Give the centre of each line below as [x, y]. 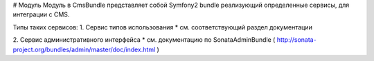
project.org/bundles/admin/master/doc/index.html [84, 49]
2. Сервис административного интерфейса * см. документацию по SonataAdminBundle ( [144, 40]
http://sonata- [296, 40]
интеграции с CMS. [41, 14]
